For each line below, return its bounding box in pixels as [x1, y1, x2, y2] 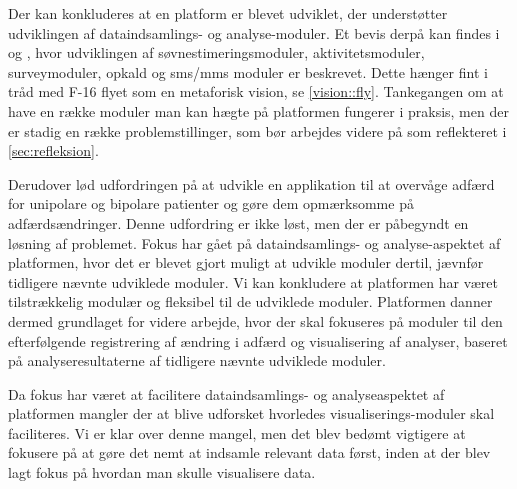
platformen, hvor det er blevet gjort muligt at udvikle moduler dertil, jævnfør [8, 252, 484, 273]
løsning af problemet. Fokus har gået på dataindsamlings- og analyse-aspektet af [8, 232, 501, 253]
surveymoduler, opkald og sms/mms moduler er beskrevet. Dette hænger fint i [8, 61, 488, 82]
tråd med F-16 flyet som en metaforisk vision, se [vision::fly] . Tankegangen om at [8, 81, 504, 102]
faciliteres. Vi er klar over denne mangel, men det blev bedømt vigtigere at [8, 422, 466, 443]
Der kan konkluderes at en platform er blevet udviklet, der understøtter [8, 3, 448, 23]
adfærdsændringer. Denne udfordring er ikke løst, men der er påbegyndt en [8, 212, 469, 233]
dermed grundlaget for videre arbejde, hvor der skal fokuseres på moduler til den [8, 310, 503, 331]
